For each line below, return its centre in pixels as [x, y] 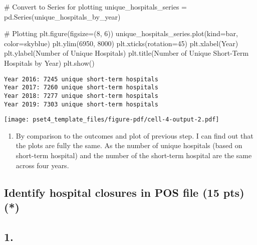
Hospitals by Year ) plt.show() [49, 63]
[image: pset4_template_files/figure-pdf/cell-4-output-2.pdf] [112, 120]
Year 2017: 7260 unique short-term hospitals [81, 88]
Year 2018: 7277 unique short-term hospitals [81, 96]
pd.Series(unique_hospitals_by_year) [62, 16]
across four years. [42, 165]
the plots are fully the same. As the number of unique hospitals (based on [129, 145]
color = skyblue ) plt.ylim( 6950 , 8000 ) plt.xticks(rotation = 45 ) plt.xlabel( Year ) [121, 43]
